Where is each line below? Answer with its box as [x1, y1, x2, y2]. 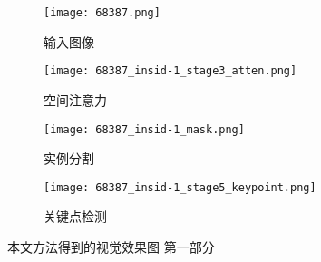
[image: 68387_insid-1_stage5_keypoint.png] [44, 180, 316, 194]
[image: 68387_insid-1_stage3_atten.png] [44, 64, 297, 78]
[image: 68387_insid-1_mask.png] [44, 122, 245, 136]
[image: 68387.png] [44, 6, 160, 19]
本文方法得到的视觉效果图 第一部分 [7, 238, 215, 256]
